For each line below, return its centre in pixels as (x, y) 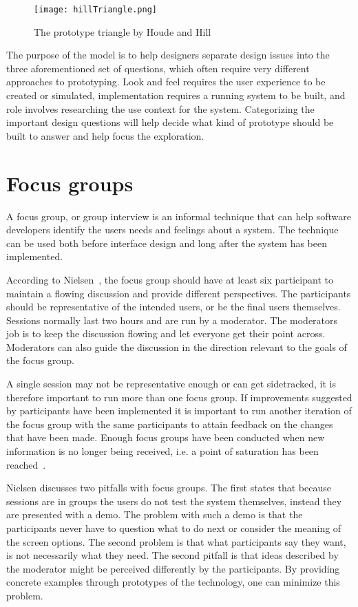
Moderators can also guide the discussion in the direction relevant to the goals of (177, 347)
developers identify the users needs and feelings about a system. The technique (172, 230)
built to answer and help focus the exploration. (105, 135)
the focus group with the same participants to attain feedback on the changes (170, 424)
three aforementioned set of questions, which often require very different (158, 68)
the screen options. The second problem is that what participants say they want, (176, 541)
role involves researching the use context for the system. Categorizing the (160, 108)
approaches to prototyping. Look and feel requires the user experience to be (166, 82)
